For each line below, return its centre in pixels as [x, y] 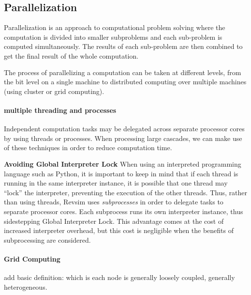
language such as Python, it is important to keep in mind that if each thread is [121, 173]
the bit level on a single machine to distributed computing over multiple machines [125, 82]
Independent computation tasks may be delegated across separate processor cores [124, 129]
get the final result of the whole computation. [71, 55]
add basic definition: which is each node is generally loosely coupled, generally [119, 277]
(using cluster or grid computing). [54, 91]
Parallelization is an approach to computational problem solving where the [115, 27]
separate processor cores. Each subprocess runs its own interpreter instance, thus [124, 211]
